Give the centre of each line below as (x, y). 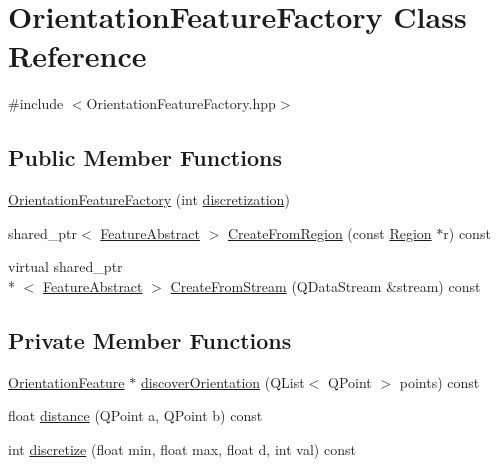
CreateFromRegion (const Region (329, 232)
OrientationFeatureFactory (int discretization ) (149, 199)
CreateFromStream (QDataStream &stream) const (325, 285)
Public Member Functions (145, 157)
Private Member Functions (150, 339)
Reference (77, 55)
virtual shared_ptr (65, 266)
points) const (439, 381)
